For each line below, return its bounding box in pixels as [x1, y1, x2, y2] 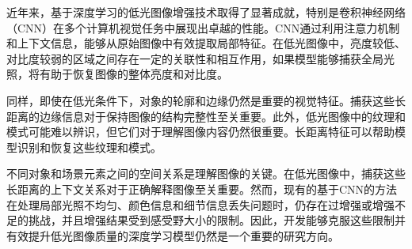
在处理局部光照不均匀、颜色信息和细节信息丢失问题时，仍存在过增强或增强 [6, 196, 395, 213]
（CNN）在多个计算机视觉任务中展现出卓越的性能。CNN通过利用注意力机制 [6, 19, 400, 36]
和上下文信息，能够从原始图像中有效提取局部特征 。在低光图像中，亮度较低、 [6, 35, 406, 51]
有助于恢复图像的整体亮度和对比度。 [39, 66, 228, 82]
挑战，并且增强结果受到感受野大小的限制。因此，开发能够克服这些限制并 [28, 212, 406, 228]
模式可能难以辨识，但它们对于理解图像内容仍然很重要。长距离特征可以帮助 [6, 123, 395, 140]
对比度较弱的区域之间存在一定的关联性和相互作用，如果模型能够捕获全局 [6, 50, 383, 66]
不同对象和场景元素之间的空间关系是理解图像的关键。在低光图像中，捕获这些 [6, 165, 406, 182]
